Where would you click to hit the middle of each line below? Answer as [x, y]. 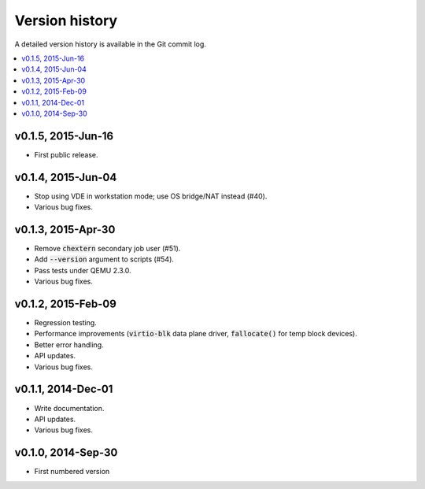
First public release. [66, 154]
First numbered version [72, 472]
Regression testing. [66, 323]
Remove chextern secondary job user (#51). [107, 248]
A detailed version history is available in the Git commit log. [110, 44]
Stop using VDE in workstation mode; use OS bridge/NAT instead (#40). [151, 196]
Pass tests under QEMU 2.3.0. [83, 270]
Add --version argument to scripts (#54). [104, 259]
